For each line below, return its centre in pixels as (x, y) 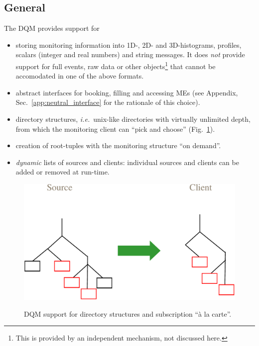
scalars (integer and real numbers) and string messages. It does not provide (130, 54)
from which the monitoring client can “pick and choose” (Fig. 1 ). (115, 129)
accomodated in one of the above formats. (80, 76)
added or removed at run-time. (63, 172)
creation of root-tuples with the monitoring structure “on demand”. (118, 145)
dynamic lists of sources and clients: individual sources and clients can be (127, 162)
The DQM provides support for (52, 28)
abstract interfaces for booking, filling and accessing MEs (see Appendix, (127, 92)
